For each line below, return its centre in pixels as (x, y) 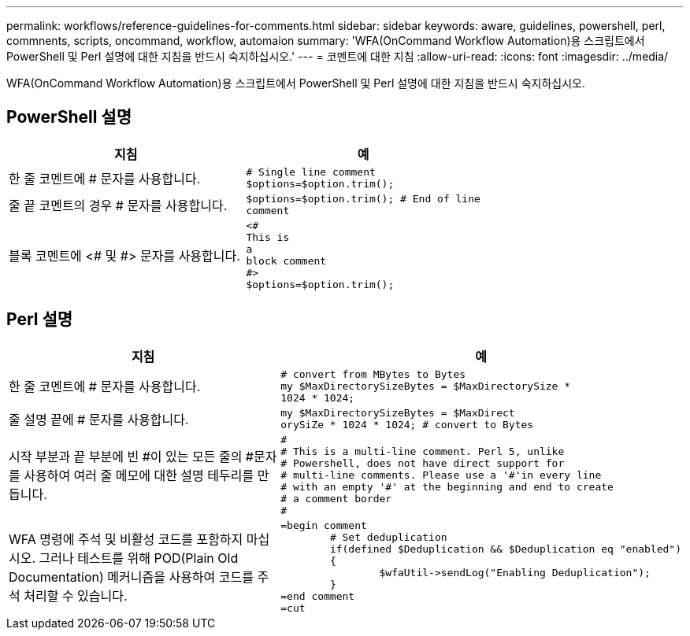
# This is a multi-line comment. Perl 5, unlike (423, 451)
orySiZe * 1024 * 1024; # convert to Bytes (407, 424)
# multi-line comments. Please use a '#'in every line (441, 475)
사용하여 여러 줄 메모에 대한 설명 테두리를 (139, 476)
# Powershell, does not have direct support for (423, 463)
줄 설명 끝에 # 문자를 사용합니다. (99, 419)
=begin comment (324, 525)
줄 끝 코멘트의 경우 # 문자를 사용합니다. (118, 205)
